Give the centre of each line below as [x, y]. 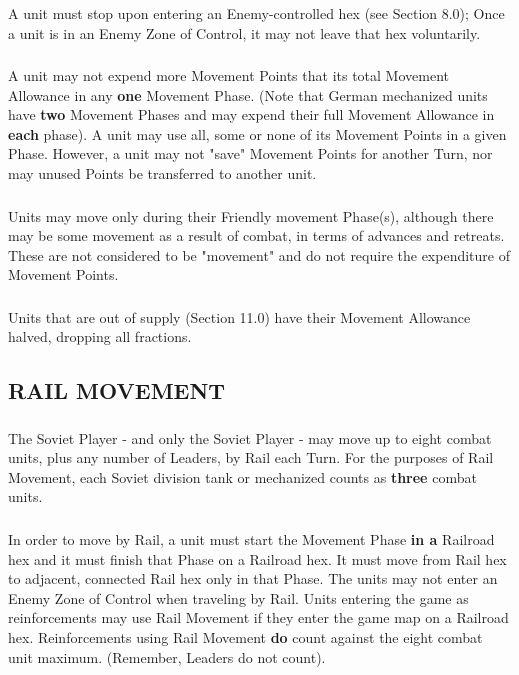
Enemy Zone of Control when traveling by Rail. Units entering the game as [238, 597]
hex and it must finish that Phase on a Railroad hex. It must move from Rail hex [257, 558]
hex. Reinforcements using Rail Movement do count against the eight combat [245, 636]
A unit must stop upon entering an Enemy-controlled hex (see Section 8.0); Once [256, 12]
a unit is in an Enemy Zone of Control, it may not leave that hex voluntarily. [244, 32]
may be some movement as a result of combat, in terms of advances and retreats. [256, 235]
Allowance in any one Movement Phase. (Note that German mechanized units [248, 94]
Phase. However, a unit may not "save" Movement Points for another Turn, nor [250, 153]
